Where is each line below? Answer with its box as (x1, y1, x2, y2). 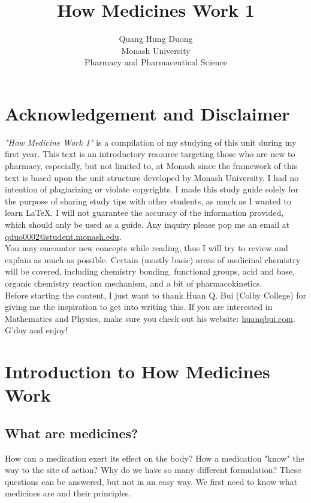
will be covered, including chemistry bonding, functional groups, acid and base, (5, 265, 295, 278)
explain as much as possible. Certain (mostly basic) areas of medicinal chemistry (5, 253, 301, 266)
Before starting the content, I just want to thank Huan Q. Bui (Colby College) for (5, 288, 307, 301)
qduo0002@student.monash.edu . (5, 230, 122, 242)
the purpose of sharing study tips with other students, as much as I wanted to (5, 194, 291, 207)
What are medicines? (5, 423, 138, 442)
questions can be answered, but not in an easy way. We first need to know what (5, 475, 298, 487)
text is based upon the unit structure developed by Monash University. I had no (5, 171, 299, 183)
